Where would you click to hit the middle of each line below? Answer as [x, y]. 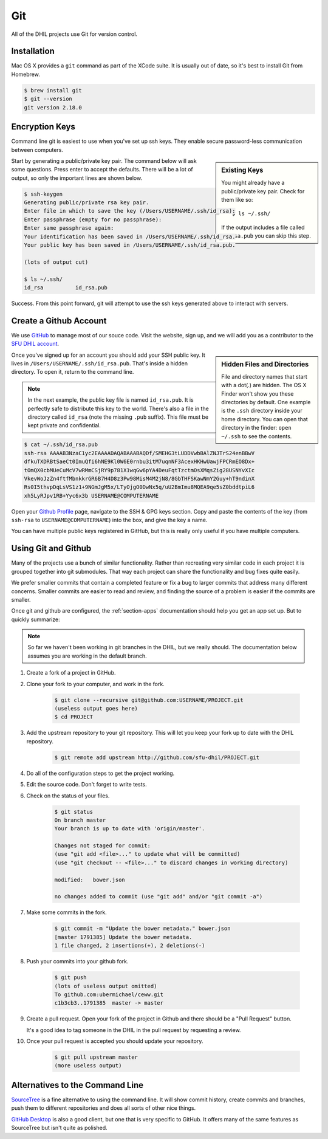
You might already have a [253, 183]
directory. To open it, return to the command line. [73, 372]
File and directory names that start [265, 376]
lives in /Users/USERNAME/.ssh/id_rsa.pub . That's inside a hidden [100, 363]
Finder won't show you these [258, 394]
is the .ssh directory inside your [262, 411]
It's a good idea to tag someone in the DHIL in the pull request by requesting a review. [134, 1030]
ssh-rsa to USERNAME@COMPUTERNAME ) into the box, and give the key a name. [109, 520]
